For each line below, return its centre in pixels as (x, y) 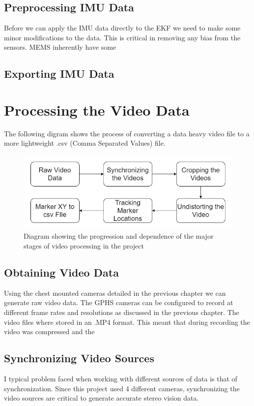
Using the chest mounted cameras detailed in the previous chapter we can (115, 293)
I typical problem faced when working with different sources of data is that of (121, 379)
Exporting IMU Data (59, 74)
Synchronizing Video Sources (79, 358)
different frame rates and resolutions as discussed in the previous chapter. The (122, 312)
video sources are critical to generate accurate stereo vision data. (101, 398)
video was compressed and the (49, 331)
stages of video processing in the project (84, 246)
